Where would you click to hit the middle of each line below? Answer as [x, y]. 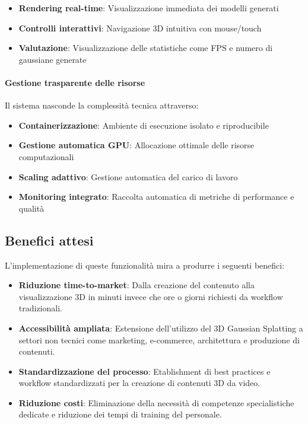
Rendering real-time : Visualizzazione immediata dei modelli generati [149, 8]
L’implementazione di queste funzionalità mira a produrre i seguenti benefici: [145, 265]
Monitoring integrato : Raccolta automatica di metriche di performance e [156, 197]
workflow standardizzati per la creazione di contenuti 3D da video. [139, 383]
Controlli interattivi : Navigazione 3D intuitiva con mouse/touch [140, 28]
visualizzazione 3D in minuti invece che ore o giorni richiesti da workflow [151, 296]
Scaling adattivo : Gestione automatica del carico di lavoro [128, 176]
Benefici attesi [49, 240]
